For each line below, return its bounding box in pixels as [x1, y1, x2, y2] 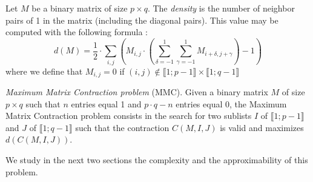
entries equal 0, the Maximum [176, 97, 287, 110]
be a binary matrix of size [31, 2, 128, 14]
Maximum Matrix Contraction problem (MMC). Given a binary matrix [5, 85, 268, 98]
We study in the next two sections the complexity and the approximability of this [5, 153, 308, 166]
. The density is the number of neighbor [147, 2, 295, 14]
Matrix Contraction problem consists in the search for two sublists [5, 109, 252, 122]
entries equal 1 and [71, 97, 142, 110]
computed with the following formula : [5, 25, 148, 38]
